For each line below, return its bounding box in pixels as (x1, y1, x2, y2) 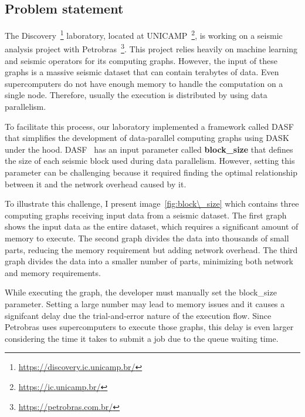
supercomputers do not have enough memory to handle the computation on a (5, 77, 283, 89)
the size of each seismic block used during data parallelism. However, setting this (5, 154, 295, 167)
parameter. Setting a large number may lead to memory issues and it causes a (5, 297, 285, 310)
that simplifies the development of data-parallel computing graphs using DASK (5, 132, 289, 144)
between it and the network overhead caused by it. (5, 177, 187, 190)
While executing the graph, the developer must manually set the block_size (5, 286, 277, 298)
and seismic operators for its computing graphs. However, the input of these (5, 54, 277, 66)
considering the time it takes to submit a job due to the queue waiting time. (5, 332, 279, 344)
